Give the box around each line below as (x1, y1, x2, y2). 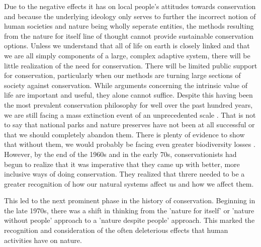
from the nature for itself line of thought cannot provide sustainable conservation (4, 30, 253, 41)
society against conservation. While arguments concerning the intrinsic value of (4, 79, 247, 90)
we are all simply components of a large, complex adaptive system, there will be (4, 50, 250, 60)
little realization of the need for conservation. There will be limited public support (4, 60, 257, 70)
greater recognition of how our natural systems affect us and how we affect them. (4, 178, 254, 189)
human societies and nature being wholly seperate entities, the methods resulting (4, 21, 254, 31)
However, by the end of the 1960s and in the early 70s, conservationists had (4, 148, 237, 159)
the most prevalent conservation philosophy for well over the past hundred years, (4, 99, 253, 110)
